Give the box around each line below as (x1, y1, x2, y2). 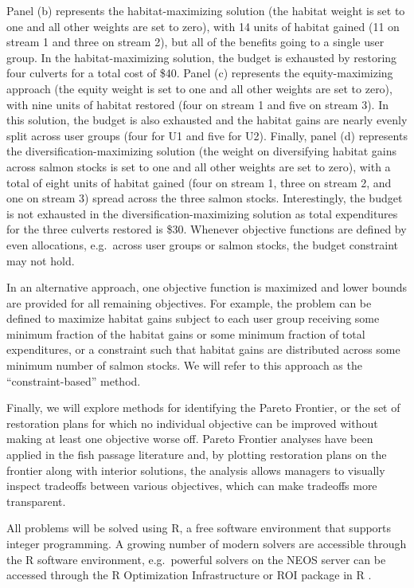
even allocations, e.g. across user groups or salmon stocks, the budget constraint (6, 236, 399, 253)
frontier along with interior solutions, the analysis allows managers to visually (6, 461, 385, 478)
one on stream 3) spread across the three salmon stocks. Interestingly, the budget (6, 190, 403, 206)
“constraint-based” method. (6, 372, 141, 389)
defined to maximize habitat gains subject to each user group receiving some (6, 310, 380, 327)
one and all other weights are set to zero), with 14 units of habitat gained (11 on (6, 18, 400, 34)
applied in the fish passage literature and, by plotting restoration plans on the (6, 446, 387, 463)
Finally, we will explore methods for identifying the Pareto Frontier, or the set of (6, 399, 400, 416)
